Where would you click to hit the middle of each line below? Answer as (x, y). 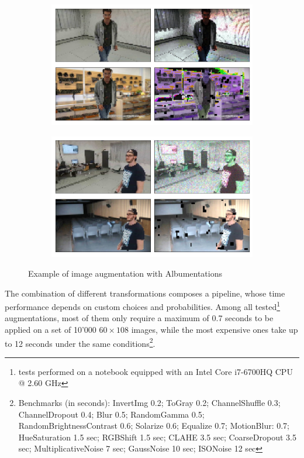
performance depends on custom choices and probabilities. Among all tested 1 (143, 306)
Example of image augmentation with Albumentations (125, 273)
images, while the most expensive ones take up (215, 329)
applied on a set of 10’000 (51, 329)
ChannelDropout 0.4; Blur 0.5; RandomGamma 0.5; (111, 414)
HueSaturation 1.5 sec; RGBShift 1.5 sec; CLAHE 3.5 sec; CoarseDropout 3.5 (157, 437)
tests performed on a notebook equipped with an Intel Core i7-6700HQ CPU (156, 371)
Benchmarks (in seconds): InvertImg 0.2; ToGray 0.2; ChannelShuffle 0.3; (149, 403)
